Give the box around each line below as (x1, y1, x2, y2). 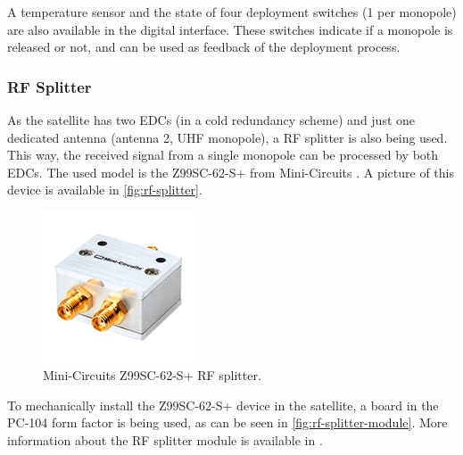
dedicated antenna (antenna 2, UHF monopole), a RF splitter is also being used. (7, 128, 448, 146)
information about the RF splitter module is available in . (7, 430, 323, 449)
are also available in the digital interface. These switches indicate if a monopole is (7, 20, 453, 38)
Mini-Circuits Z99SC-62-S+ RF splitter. (43, 366, 261, 385)
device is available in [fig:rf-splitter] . (7, 180, 203, 199)
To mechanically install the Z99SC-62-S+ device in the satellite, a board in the (7, 395, 439, 414)
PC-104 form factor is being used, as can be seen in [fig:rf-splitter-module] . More (7, 413, 448, 432)
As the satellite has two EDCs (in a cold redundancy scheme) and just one (7, 111, 416, 128)
